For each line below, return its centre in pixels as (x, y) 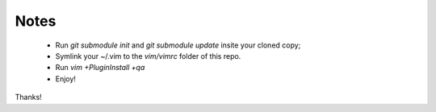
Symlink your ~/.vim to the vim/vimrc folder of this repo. (148, 56)
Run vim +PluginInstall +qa (100, 68)
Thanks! (28, 97)
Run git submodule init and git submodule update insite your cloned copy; (178, 45)
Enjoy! (66, 79)
